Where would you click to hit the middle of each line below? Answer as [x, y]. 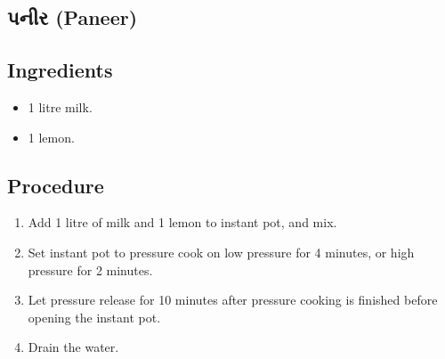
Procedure [56, 185]
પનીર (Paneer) [73, 17]
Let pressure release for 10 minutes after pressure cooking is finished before [233, 300]
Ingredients [60, 70]
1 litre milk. [60, 106]
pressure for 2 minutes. [90, 269]
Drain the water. [73, 347]
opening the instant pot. [94, 317]
